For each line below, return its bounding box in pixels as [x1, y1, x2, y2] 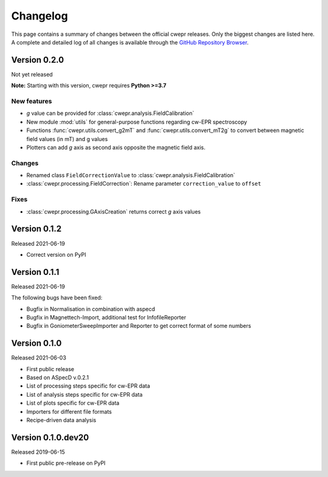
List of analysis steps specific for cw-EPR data [26, 391, 143, 398]
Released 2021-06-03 [11, 354, 67, 361]
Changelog [11, 9, 68, 23]
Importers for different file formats [26, 408, 112, 415]
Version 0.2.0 [11, 55, 64, 65]
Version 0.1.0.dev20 [11, 432, 89, 442]
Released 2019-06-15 [11, 448, 65, 456]
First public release [26, 365, 75, 372]
